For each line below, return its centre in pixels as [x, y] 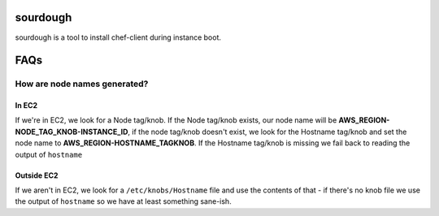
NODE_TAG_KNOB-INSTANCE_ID [72, 132]
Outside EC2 [37, 175]
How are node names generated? [82, 84]
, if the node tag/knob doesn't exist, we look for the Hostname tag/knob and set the [267, 132]
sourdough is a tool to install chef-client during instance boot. [118, 37]
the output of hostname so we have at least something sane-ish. [123, 201]
